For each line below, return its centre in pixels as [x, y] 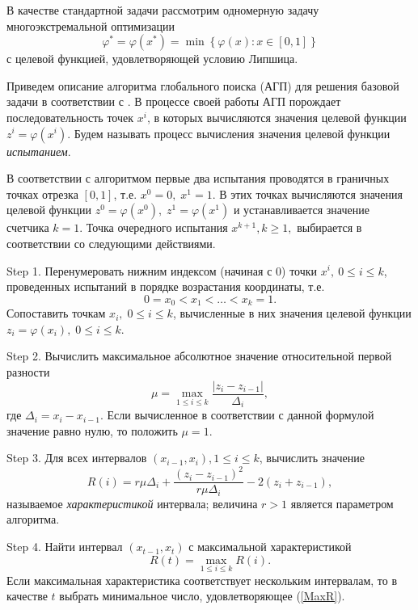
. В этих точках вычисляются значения [307, 194]
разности [28, 371]
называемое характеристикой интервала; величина [132, 503]
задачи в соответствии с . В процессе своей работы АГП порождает [174, 101]
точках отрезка [42, 194]
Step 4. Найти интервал [65, 547]
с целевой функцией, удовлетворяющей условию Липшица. [152, 59]
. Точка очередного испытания [154, 227]
